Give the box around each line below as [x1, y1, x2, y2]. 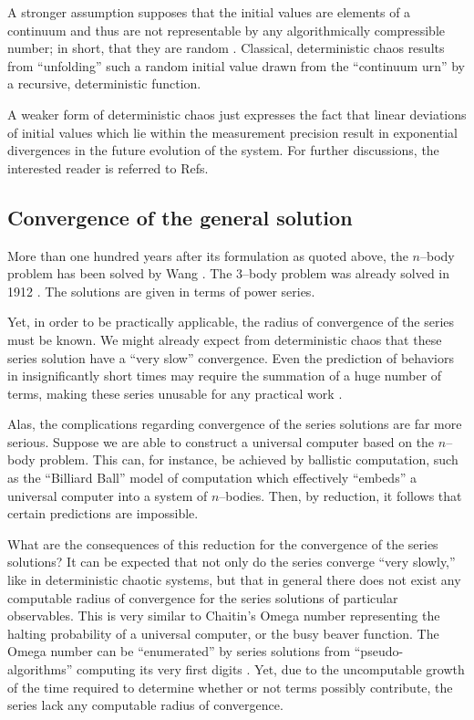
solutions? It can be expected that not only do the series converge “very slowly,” [7, 552, 456, 571]
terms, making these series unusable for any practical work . [7, 383, 343, 402]
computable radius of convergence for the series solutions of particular [7, 588, 398, 607]
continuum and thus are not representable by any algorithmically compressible [7, 20, 446, 39]
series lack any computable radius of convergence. [7, 695, 283, 715]
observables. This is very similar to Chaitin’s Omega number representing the [7, 606, 440, 625]
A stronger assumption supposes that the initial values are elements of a [7, 3, 411, 21]
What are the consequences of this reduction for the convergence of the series [7, 534, 438, 553]
